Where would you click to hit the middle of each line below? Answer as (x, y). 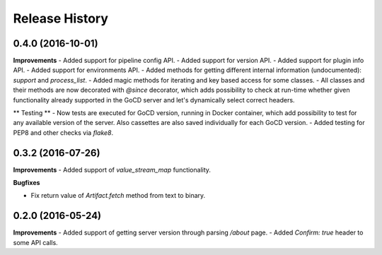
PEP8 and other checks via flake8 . (63, 132)
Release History (61, 18)
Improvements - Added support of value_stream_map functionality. (112, 170)
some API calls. (35, 242)
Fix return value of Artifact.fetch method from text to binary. (118, 196)
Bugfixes (27, 183)
